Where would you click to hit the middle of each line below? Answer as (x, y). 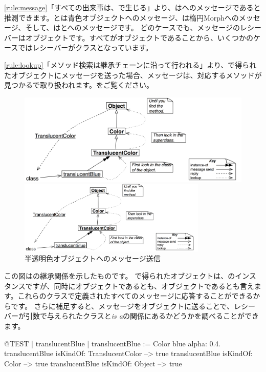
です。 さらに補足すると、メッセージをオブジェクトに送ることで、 (123, 306)
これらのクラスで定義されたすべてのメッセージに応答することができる (135, 296)
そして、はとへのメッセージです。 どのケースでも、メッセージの (133, 27)
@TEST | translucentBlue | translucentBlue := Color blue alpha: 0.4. (113, 343)
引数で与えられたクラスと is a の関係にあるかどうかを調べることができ (142, 316)
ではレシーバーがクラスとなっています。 (85, 47)
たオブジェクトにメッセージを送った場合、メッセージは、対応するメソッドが (133, 75)
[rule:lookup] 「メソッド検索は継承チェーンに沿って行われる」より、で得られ (130, 64)
